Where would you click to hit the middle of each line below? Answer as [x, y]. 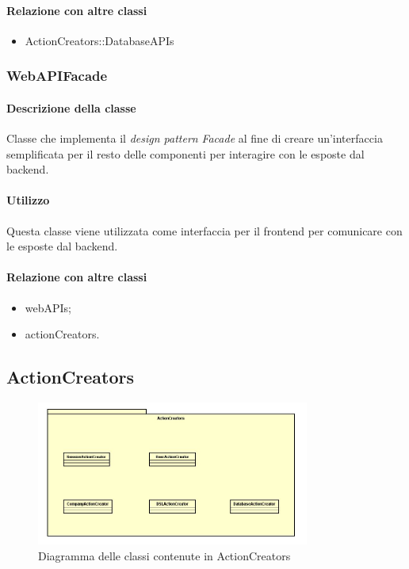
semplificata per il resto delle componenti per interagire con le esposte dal [185, 153]
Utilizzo [28, 200]
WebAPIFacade [57, 76]
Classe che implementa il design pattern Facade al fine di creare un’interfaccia [195, 138]
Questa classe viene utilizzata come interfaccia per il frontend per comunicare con [204, 230]
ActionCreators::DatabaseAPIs [99, 40]
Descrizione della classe [71, 107]
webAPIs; [48, 307]
